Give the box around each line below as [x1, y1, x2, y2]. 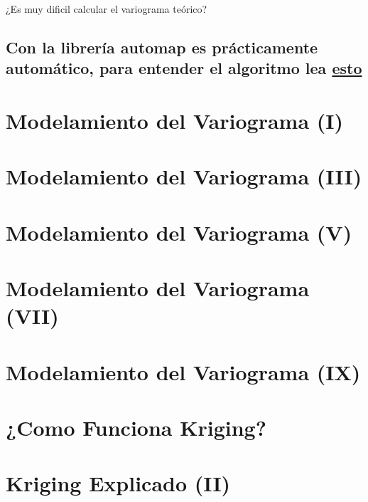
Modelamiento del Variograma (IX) [6, 357, 361, 386]
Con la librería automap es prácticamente [6, 36, 318, 58]
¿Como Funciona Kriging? [6, 413, 266, 442]
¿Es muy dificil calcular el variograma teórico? [6, 1, 207, 16]
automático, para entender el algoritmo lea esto [6, 57, 362, 79]
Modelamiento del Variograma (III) [6, 162, 362, 191]
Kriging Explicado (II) [6, 469, 231, 498]
